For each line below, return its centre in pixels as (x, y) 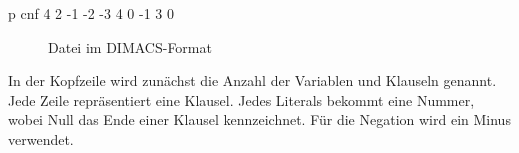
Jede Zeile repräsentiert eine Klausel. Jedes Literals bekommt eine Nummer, (241, 99)
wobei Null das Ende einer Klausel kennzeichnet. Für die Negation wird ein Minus (259, 119)
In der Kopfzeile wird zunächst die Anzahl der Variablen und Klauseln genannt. (252, 80)
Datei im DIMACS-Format (130, 46)
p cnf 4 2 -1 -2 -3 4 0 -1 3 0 (91, 13)
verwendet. (41, 138)
